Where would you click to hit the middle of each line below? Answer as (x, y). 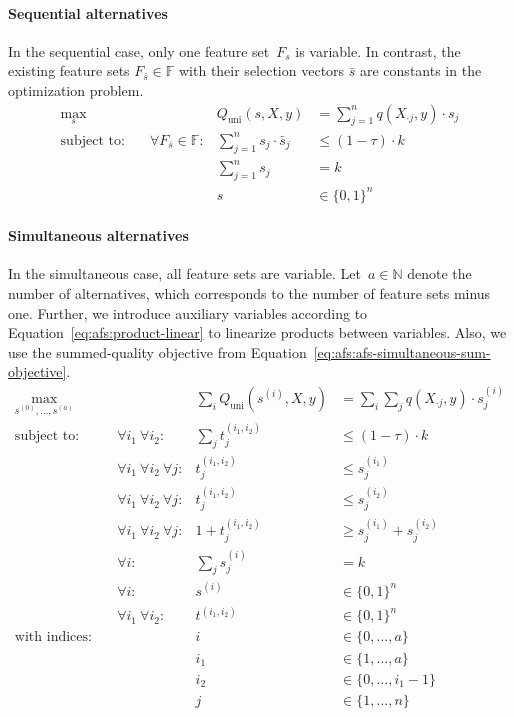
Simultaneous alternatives (98, 235)
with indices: (53, 637)
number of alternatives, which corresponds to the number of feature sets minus (249, 292)
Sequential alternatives (88, 12)
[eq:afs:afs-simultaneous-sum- (402, 351)
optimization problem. (76, 89)
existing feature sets (69, 70)
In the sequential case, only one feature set (139, 50)
